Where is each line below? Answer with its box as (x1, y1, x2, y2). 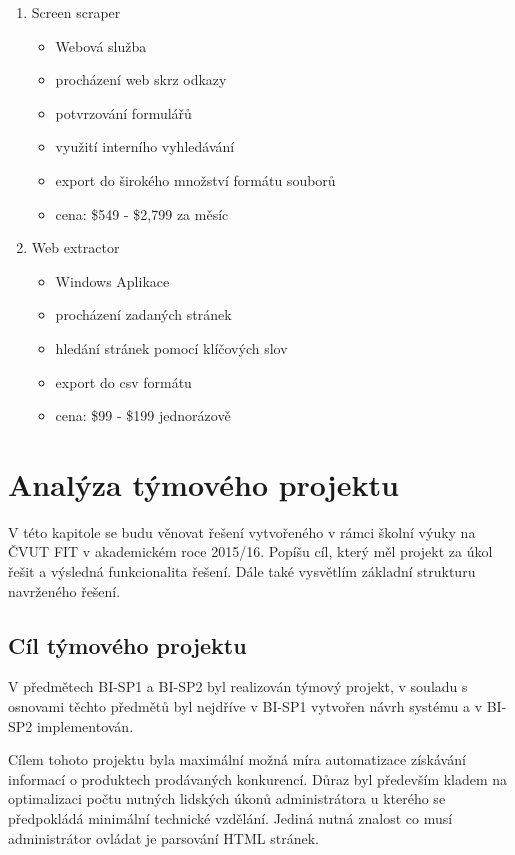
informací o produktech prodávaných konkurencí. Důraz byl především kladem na (8, 768, 508, 789)
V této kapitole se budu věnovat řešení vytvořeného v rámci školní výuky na (8, 521, 476, 542)
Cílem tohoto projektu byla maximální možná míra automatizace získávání (8, 749, 466, 770)
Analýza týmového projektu (8, 463, 399, 504)
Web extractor (31, 237, 120, 258)
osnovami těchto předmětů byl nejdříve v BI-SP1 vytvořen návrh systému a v (8, 696, 483, 717)
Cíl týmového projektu (8, 629, 247, 660)
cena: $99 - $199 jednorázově (55, 405, 231, 426)
